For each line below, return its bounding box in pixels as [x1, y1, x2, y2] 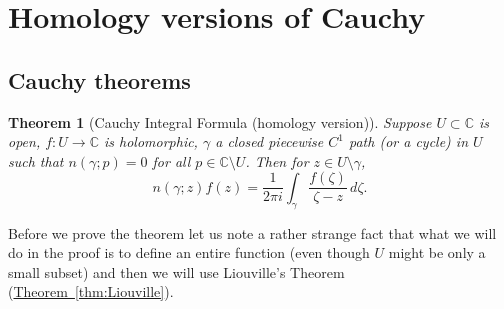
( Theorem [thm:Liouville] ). [8, 281, 174, 302]
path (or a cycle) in [349, 131, 468, 152]
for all [152, 150, 191, 171]
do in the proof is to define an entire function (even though [8, 242, 370, 263]
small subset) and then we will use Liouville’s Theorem [8, 261, 345, 282]
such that [8, 150, 64, 171]
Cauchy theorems [8, 64, 191, 95]
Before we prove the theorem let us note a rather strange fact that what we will [8, 222, 497, 243]
